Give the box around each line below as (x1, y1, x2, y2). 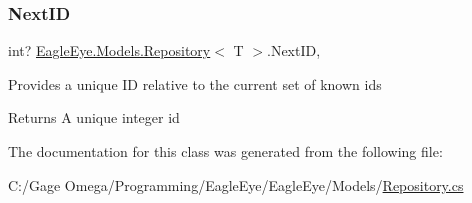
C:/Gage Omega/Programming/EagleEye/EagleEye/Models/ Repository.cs (8, 174, 464, 195)
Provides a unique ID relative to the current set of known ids (8, 73, 382, 94)
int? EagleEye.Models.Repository (8, 40, 211, 61)
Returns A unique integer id (8, 107, 180, 128)
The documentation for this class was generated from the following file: (8, 141, 443, 161)
